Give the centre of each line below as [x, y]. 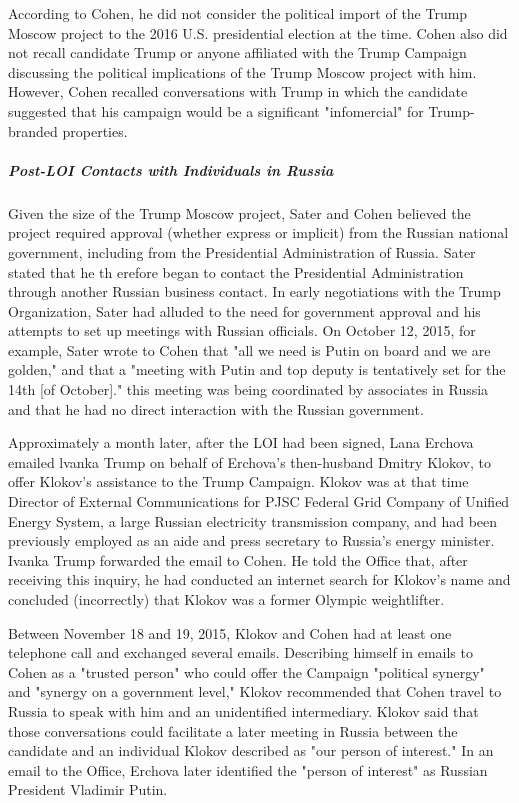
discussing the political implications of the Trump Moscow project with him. [242, 71]
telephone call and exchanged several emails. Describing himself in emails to [240, 652]
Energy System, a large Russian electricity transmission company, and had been [253, 520]
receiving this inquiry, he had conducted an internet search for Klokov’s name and [259, 579]
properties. [95, 130]
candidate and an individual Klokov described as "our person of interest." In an [251, 750]
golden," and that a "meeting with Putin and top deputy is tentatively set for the [257, 369]
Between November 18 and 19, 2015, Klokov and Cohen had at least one [230, 632]
